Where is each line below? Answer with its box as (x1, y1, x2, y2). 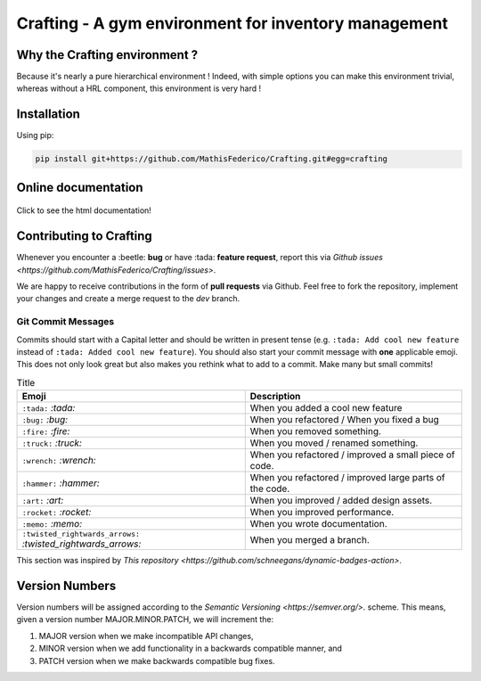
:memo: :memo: (21, 518, 83, 530)
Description (249, 390, 301, 403)
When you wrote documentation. (249, 518, 387, 530)
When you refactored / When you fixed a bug (249, 414, 440, 426)
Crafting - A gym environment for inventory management (16, 13, 449, 33)
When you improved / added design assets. (249, 495, 433, 507)
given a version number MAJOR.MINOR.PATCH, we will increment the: (16, 614, 274, 625)
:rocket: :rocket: (21, 506, 92, 519)
